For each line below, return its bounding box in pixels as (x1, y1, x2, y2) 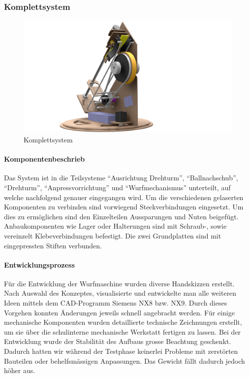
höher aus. (4, 365, 35, 376)
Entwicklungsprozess (4, 259, 75, 270)
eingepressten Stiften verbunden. (4, 240, 102, 250)
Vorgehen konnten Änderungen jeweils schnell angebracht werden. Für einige (4, 307, 235, 317)
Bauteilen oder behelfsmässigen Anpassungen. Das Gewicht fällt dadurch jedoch (4, 355, 245, 366)
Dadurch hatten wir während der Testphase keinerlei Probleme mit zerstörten (4, 346, 238, 356)
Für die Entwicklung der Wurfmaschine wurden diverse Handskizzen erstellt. (4, 278, 235, 288)
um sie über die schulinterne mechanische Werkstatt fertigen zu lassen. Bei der (4, 326, 241, 337)
